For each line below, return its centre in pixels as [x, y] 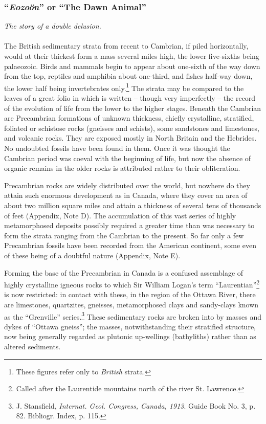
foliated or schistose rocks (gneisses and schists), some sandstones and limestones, [132, 128]
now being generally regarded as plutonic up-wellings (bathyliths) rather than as [130, 336]
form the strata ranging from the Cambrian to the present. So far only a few [124, 235]
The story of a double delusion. [53, 26]
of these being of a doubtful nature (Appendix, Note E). [92, 255]
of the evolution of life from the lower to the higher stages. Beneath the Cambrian [133, 108]
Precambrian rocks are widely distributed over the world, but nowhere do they [127, 185]
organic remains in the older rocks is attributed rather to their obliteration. [122, 168]
